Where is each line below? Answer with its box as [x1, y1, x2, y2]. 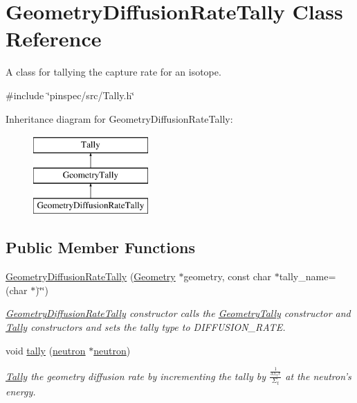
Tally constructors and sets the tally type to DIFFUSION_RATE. [6, 320, 286, 334]
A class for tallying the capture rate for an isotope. [6, 65, 221, 79]
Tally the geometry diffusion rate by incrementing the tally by [6, 368, 266, 383]
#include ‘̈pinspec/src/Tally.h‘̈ [6, 87, 135, 102]
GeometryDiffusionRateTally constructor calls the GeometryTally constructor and [6, 306, 351, 320]
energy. [6, 384, 36, 398]
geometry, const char [183, 269, 271, 284]
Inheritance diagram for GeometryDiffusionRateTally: [6, 111, 233, 126]
